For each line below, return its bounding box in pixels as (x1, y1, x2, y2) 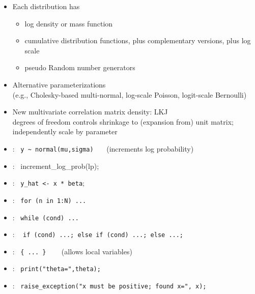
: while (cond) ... (12, 212, 79, 222)
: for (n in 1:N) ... (12, 194, 87, 205)
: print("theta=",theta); (12, 263, 101, 274)
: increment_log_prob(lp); (12, 160, 99, 171)
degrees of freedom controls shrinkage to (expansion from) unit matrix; (12, 116, 234, 127)
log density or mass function (24, 18, 113, 28)
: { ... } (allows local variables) (12, 246, 132, 256)
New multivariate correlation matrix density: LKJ (12, 106, 168, 117)
